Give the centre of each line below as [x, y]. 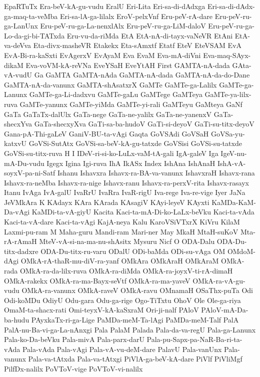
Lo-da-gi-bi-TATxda [34, 35]
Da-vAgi [17, 212]
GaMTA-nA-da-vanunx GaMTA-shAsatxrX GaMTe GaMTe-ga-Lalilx [110, 84]
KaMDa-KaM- [234, 202]
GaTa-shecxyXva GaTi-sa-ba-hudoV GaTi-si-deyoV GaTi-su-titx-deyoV [144, 124]
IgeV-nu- [234, 153]
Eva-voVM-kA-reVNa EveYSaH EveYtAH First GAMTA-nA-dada [128, 65]
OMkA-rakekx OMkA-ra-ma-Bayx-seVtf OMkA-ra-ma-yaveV [97, 280]
